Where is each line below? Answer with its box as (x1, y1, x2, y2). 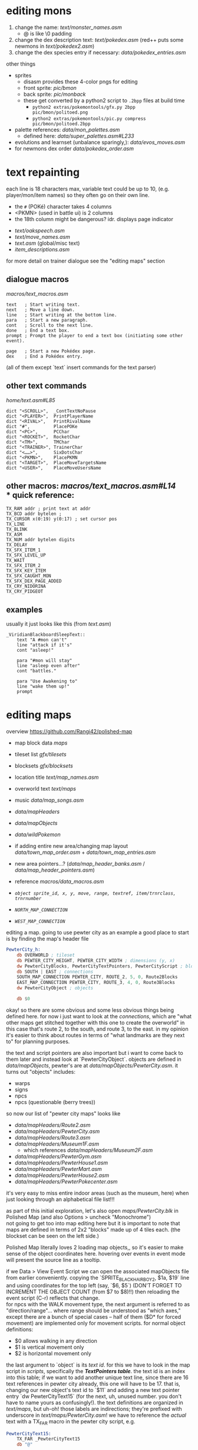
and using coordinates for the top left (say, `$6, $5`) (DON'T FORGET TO (6, 1281, 182, 1289)
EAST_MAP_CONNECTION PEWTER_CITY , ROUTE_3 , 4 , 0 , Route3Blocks (16, 980, 176, 986)
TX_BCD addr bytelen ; (6, 511, 62, 517)
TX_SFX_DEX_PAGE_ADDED (6, 578, 62, 584)
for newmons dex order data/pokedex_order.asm (14, 145, 134, 152)
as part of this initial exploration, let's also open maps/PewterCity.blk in (6, 1207, 179, 1214)
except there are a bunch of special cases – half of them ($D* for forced (6, 1313, 181, 1320)
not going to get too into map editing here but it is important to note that (6, 1219, 180, 1226)
